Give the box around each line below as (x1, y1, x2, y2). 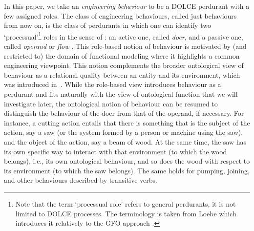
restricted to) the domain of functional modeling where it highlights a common (4, 50, 240, 61)
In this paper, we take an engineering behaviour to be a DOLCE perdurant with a (4, 1, 250, 11)
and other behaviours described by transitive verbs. (4, 175, 157, 185)
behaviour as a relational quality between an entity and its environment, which (4, 69, 240, 80)
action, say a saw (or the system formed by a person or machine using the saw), (4, 127, 243, 137)
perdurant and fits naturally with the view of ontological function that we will (4, 89, 238, 99)
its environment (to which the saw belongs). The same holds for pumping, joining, (4, 165, 250, 175)
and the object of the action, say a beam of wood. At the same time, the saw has (4, 136, 247, 147)
